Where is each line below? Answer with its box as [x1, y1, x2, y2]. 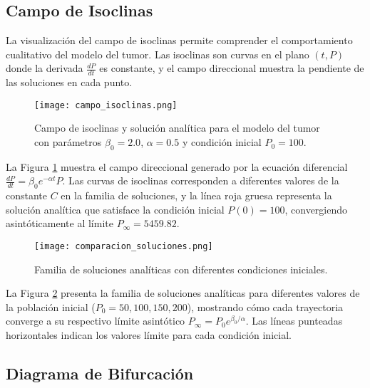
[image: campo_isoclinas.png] [34, 100, 178, 110]
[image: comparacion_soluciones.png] [34, 241, 213, 252]
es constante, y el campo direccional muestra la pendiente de [99, 61, 364, 75]
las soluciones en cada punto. [6, 75, 133, 90]
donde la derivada [6, 61, 83, 75]
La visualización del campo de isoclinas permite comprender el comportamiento [6, 33, 353, 48]
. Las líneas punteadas [245, 313, 343, 328]
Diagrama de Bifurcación [6, 362, 194, 384]
